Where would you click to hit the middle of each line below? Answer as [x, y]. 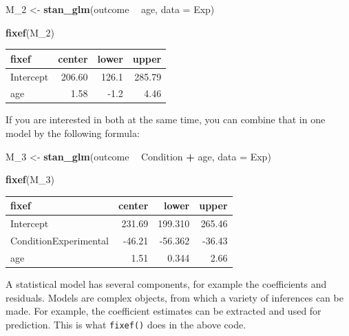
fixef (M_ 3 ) [30, 179]
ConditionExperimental [60, 241]
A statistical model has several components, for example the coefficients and [166, 283]
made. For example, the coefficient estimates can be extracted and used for [163, 311]
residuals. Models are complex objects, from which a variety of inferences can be [174, 297]
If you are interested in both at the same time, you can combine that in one [166, 119]
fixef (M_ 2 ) [30, 32]
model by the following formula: [73, 133]
